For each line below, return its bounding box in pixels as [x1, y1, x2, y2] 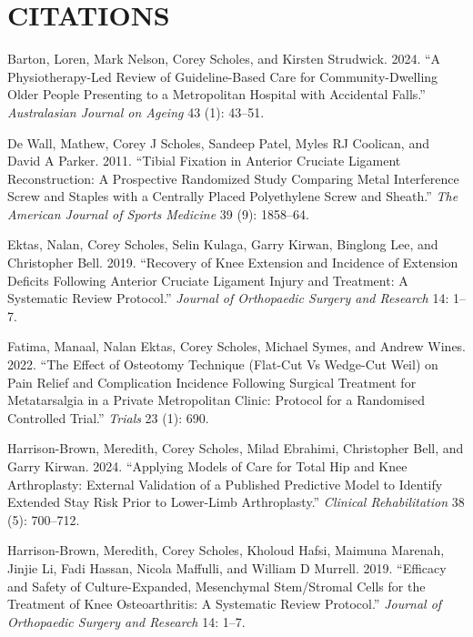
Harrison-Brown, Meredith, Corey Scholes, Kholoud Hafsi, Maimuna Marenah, [7, 541, 445, 560]
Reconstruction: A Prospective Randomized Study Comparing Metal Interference [7, 168, 459, 187]
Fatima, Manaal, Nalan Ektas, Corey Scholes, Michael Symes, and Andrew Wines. [7, 337, 467, 356]
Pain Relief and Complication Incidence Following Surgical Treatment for [7, 372, 417, 391]
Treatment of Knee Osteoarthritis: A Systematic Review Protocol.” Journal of [7, 594, 442, 613]
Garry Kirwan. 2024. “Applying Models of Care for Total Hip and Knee [7, 457, 408, 475]
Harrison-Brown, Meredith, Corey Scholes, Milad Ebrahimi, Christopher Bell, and [7, 439, 464, 458]
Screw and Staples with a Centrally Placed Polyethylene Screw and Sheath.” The [7, 187, 458, 206]
